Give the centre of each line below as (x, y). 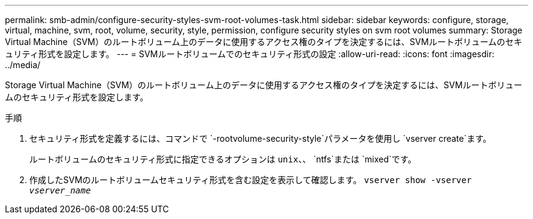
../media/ (23, 65)
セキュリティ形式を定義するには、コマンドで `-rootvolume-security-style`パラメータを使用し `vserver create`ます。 (260, 138)
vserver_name (60, 190)
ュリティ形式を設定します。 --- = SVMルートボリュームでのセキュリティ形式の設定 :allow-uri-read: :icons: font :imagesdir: (250, 54)
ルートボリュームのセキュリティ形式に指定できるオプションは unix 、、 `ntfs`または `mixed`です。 (223, 159)
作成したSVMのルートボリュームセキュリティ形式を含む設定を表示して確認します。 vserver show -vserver (251, 180)
